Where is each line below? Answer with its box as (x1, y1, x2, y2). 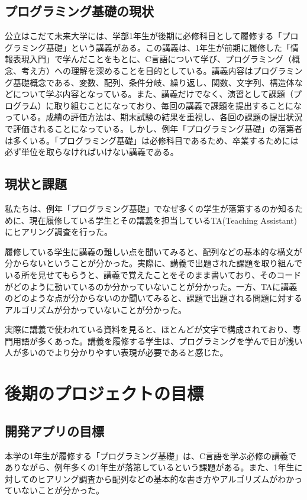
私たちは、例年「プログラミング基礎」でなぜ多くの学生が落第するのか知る (5, 202, 295, 214)
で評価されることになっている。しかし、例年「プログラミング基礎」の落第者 (5, 122, 303, 134)
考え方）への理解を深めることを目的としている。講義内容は (21, 64, 253, 76)
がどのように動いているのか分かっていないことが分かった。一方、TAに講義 (5, 280, 298, 292)
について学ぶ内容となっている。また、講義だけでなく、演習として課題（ (12, 88, 294, 100)
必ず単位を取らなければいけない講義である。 (5, 146, 179, 158)
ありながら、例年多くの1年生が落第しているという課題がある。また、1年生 (5, 461, 295, 473)
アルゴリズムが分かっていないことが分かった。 (5, 303, 186, 315)
